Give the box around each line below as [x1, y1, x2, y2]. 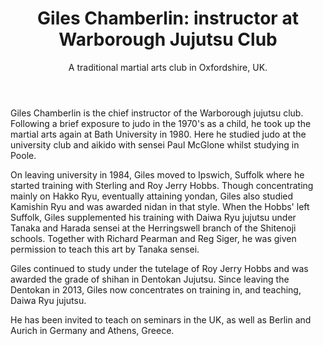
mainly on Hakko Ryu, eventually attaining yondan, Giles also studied [10, 190, 294, 202]
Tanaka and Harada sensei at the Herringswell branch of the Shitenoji [10, 222, 297, 234]
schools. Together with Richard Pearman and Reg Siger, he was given [10, 232, 297, 244]
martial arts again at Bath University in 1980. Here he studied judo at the [10, 128, 307, 140]
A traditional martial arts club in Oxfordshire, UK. [68, 61, 268, 73]
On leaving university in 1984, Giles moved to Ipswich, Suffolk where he [10, 168, 305, 181]
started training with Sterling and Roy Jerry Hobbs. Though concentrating [10, 179, 314, 191]
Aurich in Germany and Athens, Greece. [10, 324, 175, 336]
